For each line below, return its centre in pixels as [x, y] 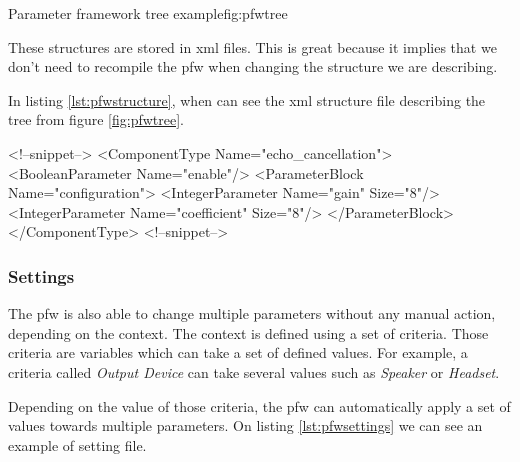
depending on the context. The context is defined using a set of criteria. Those [248, 332]
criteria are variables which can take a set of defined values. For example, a [238, 352]
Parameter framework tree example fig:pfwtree [148, 13]
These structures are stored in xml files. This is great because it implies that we [252, 46]
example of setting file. [77, 444]
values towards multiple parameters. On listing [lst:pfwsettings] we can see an [245, 425]
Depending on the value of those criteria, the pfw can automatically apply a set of [259, 405]
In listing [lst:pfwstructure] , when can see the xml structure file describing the [247, 99]
